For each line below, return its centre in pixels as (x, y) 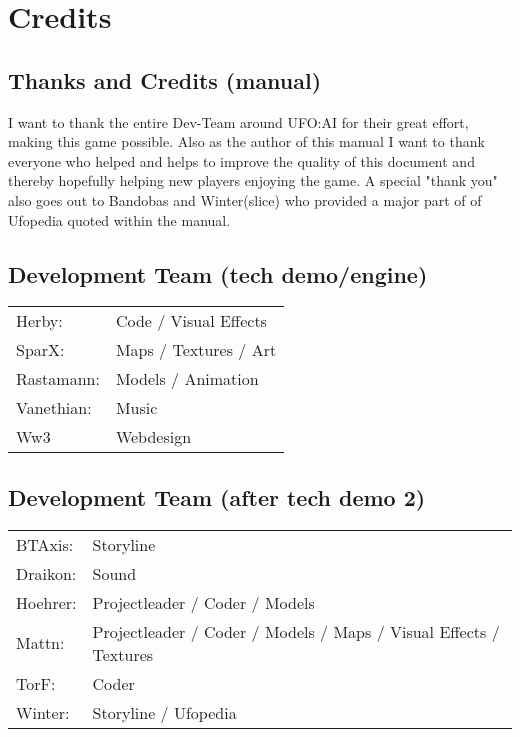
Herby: (39, 321)
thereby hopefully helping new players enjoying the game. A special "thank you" (253, 180)
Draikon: (46, 573)
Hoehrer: (46, 602)
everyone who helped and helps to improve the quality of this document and (241, 160)
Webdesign (153, 437)
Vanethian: (54, 408)
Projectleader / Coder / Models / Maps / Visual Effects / (296, 631)
